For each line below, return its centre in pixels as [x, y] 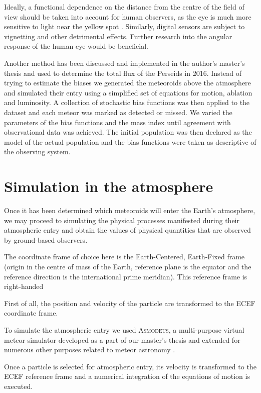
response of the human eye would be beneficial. [76, 46]
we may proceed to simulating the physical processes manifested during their [122, 220]
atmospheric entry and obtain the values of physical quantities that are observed [127, 230]
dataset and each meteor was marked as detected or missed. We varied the [118, 112]
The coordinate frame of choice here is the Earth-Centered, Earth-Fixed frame [124, 257]
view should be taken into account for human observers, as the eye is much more [128, 16]
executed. [19, 386]
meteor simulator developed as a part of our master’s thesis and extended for [122, 339]
